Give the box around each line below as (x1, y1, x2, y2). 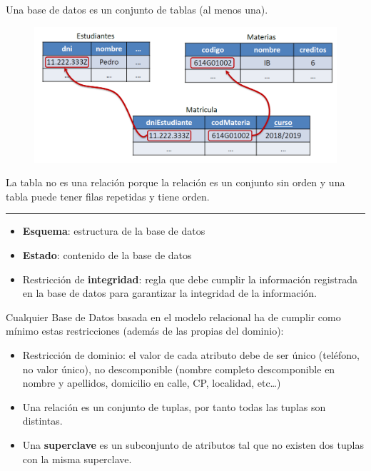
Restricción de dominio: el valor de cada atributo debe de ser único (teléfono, (22, 347, 360, 362)
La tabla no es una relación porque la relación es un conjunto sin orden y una (6, 175, 345, 190)
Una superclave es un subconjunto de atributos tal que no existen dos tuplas (22, 437, 364, 452)
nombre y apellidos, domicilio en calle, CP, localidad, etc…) (22, 375, 281, 390)
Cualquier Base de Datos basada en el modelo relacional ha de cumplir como (6, 309, 341, 324)
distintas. (22, 413, 63, 428)
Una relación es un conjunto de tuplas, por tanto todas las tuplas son (22, 399, 326, 414)
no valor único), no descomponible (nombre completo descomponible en (22, 361, 335, 376)
